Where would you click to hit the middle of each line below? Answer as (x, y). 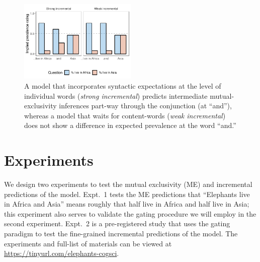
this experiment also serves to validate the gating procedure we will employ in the (130, 213)
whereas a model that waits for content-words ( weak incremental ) (125, 115)
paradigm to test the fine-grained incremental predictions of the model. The (121, 234)
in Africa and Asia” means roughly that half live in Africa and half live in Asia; (127, 204)
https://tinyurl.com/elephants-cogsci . (62, 253)
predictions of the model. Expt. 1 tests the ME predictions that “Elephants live (127, 194)
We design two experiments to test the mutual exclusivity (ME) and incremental (128, 184)
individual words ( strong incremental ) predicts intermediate (116, 95)
